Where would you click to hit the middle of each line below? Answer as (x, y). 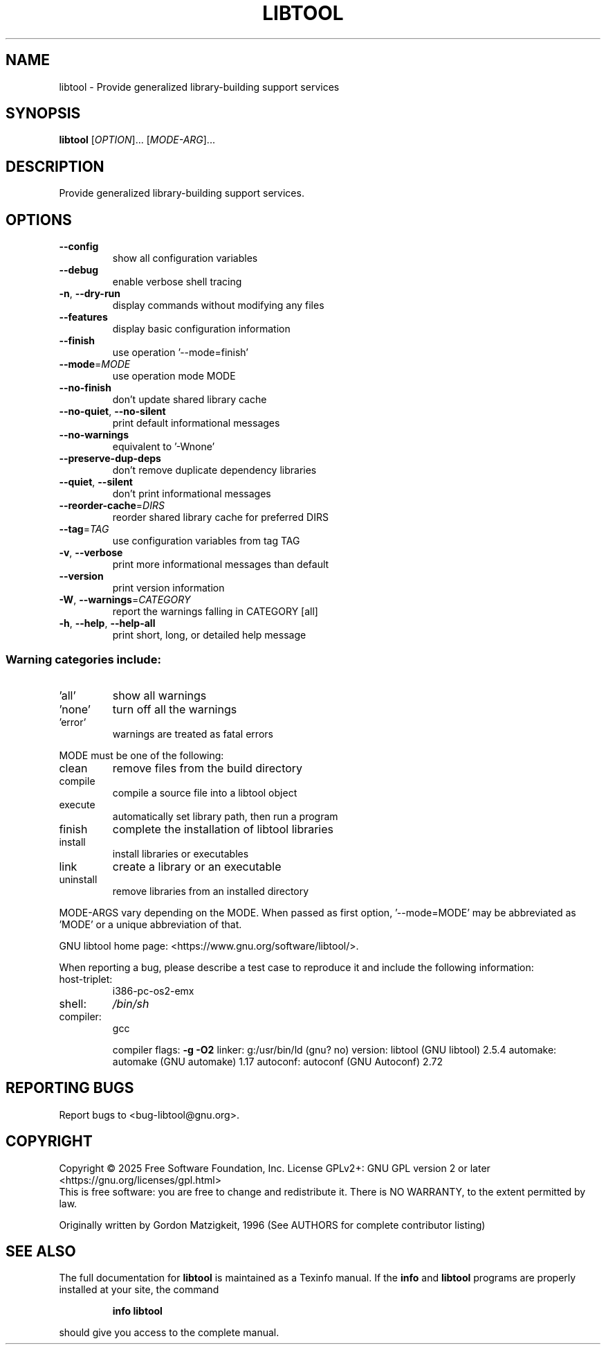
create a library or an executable (197, 866)
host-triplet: (86, 979)
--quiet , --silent (96, 482)
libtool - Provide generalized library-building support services (199, 87)
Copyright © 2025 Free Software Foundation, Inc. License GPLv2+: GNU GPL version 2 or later (275, 1168)
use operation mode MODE (174, 376)
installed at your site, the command (139, 1290)
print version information (168, 588)
